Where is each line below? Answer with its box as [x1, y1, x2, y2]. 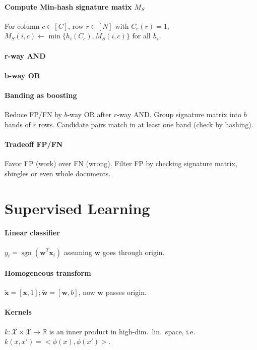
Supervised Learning [5, 197, 150, 218]
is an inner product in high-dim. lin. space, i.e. [49, 326, 196, 336]
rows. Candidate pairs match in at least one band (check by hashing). [38, 119, 253, 129]
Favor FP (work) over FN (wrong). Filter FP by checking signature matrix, [5, 158, 237, 169]
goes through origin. [102, 246, 165, 257]
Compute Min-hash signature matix [5, 1, 132, 12]
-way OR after [67, 109, 111, 120]
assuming [63, 246, 92, 257]
